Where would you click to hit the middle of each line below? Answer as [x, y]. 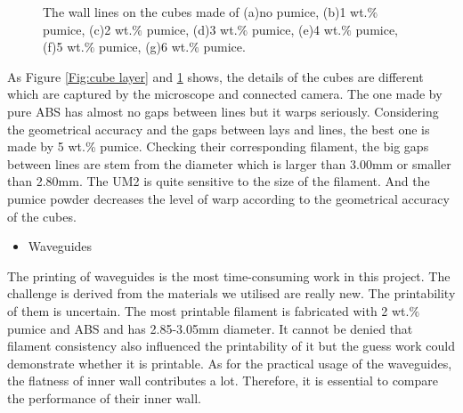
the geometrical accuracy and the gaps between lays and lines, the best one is [219, 129]
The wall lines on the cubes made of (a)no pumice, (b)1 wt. [205, 12]
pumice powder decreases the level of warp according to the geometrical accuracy [228, 198]
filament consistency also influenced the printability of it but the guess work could [231, 346]
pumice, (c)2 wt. [88, 29]
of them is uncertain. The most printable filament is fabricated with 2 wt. [208, 310]
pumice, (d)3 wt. [192, 29]
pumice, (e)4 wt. [296, 29]
